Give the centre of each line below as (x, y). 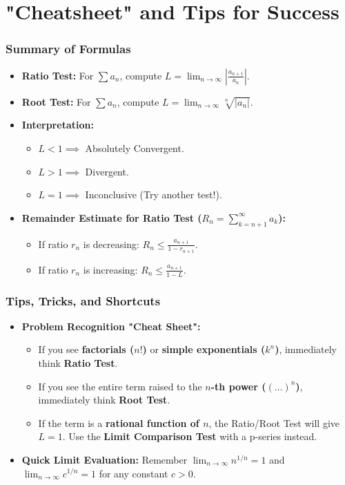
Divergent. (107, 171)
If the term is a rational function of (119, 422)
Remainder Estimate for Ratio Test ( (112, 217)
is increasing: (110, 269)
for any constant (134, 473)
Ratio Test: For (58, 75)
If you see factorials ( (86, 349)
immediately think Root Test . (104, 400)
